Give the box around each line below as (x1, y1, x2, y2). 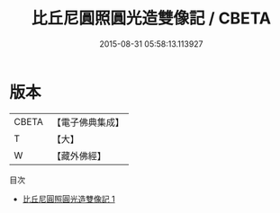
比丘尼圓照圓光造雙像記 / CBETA (31, 8, 272, 29)
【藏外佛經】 (51, 149, 106, 162)
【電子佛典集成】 (51, 116, 124, 129)
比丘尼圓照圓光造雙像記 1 (22, 193, 115, 204)
